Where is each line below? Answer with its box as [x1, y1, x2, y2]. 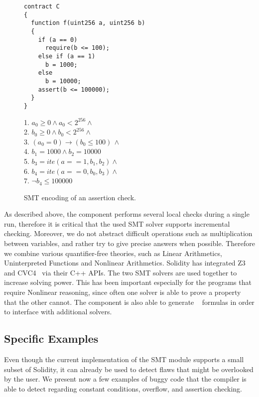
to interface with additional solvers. [4, 306, 112, 317]
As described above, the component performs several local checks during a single [4, 209, 250, 219]
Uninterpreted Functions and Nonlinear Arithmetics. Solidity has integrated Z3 [4, 258, 246, 268]
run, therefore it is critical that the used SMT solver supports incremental [4, 218, 230, 229]
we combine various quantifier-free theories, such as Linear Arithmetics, [4, 248, 222, 258]
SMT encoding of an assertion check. [24, 192, 136, 202]
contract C [24, 3, 60, 10]
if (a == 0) [38, 36, 78, 43]
